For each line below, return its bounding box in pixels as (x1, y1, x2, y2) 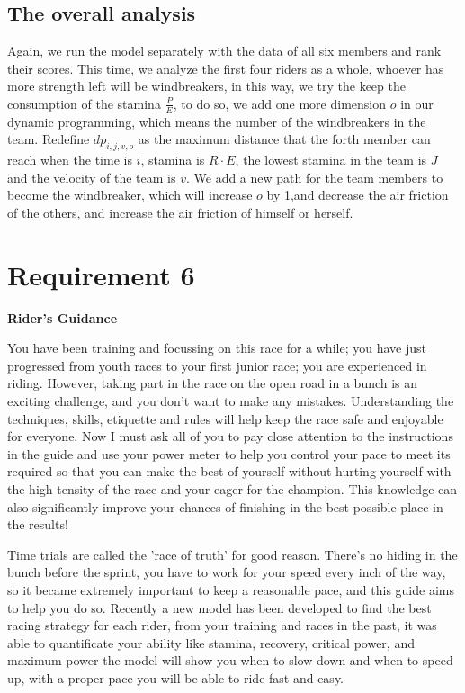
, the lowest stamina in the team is (235, 150, 427, 169)
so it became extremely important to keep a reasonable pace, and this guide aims (7, 580, 454, 599)
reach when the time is (7, 150, 132, 169)
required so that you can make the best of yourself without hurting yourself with (7, 462, 452, 481)
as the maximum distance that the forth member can (138, 130, 431, 148)
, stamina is (140, 150, 205, 169)
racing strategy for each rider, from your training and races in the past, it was (7, 616, 437, 634)
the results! (7, 515, 68, 534)
